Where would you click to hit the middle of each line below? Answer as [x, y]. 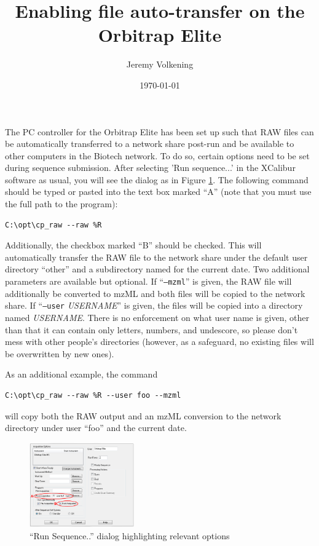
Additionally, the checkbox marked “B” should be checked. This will [133, 245]
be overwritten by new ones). [60, 353]
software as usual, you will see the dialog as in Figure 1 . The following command [157, 179]
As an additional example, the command [81, 374]
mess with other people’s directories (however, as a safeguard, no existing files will [159, 342]
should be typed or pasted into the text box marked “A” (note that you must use [158, 192]
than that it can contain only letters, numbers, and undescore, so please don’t [152, 329]
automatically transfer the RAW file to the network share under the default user [156, 257]
